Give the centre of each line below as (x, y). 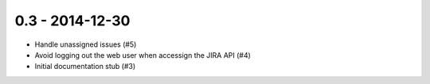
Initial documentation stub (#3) (85, 67)
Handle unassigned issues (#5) (86, 44)
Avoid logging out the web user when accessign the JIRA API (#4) (143, 55)
